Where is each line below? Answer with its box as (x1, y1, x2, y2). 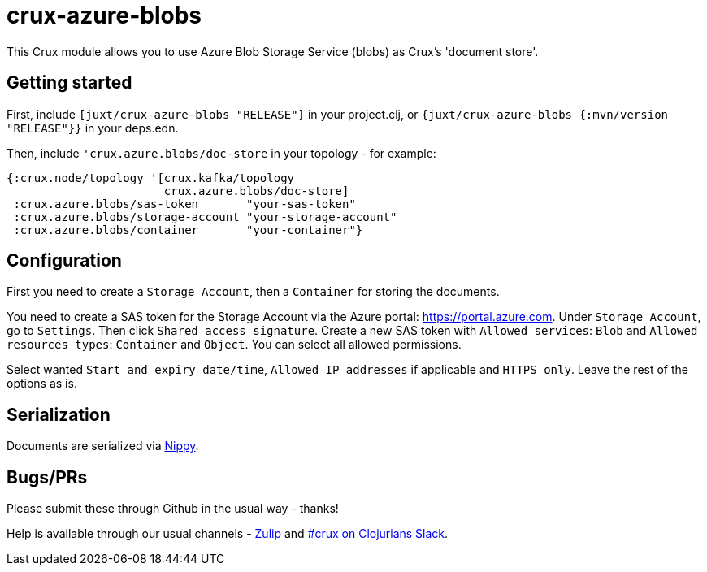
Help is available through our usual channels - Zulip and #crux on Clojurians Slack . (7, 526, 449, 541)
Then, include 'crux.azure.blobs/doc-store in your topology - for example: (7, 145, 436, 160)
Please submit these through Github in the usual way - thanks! (7, 501, 339, 516)
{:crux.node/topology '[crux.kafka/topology (7, 171, 295, 184)
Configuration (7, 250, 122, 271)
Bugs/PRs (7, 466, 88, 487)
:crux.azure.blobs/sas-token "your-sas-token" (13, 197, 356, 210)
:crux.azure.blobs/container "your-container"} (13, 223, 363, 236)
